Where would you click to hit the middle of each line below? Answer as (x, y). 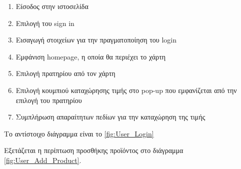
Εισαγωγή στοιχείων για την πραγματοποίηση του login (96, 40)
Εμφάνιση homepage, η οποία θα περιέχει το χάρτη (91, 56)
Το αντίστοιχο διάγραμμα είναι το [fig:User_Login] (79, 133)
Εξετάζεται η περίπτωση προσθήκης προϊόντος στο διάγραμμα (94, 150)
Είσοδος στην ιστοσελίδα (52, 6)
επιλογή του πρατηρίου (49, 100)
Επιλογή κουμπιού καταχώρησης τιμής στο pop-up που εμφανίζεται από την (126, 90)
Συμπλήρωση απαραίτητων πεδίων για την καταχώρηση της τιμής (110, 117)
